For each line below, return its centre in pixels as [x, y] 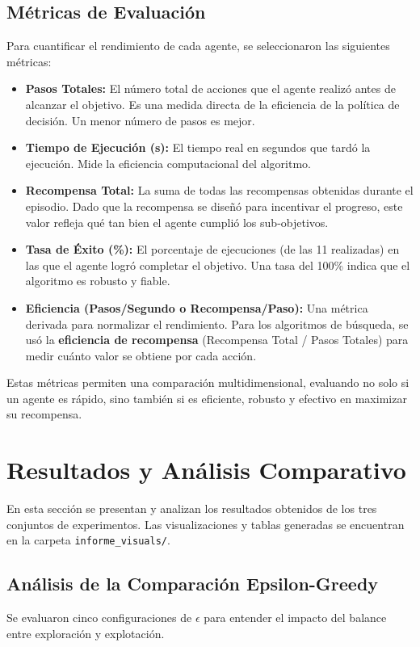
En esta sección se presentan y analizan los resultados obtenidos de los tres [192, 508]
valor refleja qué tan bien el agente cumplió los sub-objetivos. [177, 222]
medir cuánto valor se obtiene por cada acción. [141, 355]
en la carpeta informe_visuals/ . [88, 540]
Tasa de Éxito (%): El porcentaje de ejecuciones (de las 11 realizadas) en [212, 249]
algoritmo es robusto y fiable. [98, 281]
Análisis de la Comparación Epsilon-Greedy [193, 584]
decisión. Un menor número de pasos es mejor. [140, 120]
